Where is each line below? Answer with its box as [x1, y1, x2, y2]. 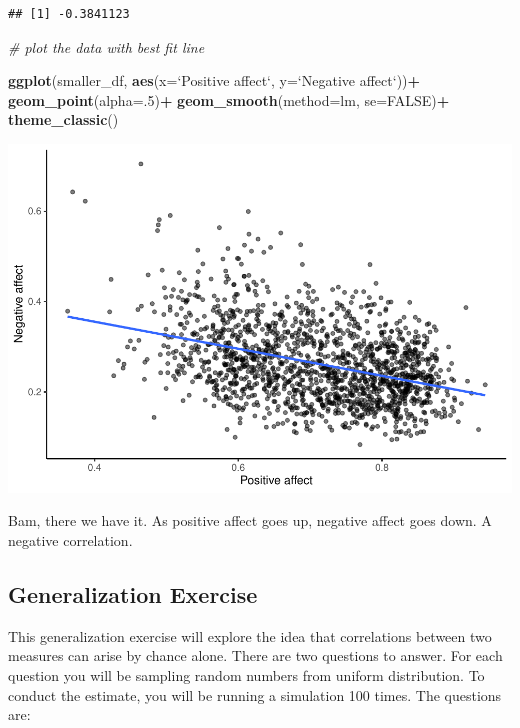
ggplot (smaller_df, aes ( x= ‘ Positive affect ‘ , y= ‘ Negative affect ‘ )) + [8, 70, 421, 91]
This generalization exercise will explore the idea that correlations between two [8, 625, 492, 646]
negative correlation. [8, 530, 133, 551]
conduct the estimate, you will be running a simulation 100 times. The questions [8, 684, 502, 705]
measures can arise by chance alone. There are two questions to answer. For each [8, 645, 503, 666]
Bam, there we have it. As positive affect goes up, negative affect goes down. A [8, 510, 492, 531]
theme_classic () [8, 109, 119, 130]
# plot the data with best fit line [8, 36, 205, 57]
